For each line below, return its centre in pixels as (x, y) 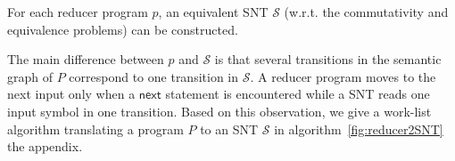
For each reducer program (78, 12)
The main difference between (86, 59)
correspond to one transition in (154, 76)
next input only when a (71, 94)
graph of (30, 76)
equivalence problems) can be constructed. (123, 29)
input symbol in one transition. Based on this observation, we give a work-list (219, 111)
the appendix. (45, 146)
